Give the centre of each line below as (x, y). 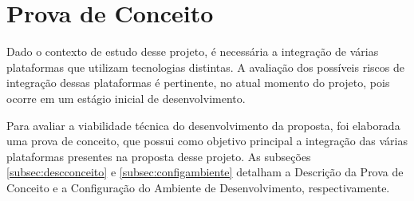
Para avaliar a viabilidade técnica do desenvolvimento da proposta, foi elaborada (203, 125)
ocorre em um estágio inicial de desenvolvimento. (126, 98)
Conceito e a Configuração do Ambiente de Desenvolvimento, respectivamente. (198, 187)
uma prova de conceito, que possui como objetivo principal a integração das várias (207, 141)
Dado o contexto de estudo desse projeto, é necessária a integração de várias (193, 51)
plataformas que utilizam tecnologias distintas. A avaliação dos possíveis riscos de (205, 67)
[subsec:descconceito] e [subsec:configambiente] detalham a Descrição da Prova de (205, 172)
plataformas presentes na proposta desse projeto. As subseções (159, 156)
